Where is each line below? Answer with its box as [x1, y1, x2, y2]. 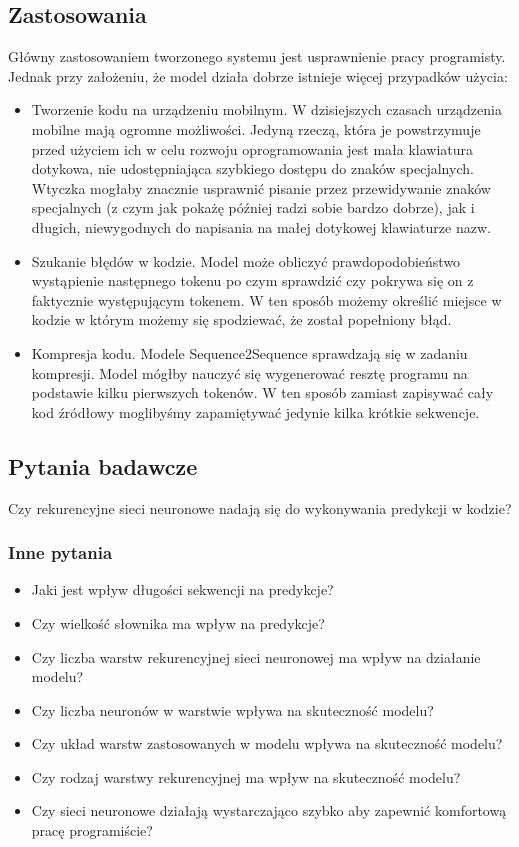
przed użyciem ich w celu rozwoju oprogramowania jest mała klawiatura [31, 138, 474, 159]
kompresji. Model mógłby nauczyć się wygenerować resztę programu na [31, 362, 468, 383]
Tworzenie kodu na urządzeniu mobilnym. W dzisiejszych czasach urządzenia [31, 99, 502, 120]
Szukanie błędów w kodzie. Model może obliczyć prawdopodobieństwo [31, 250, 461, 271]
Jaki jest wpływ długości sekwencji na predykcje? [31, 579, 334, 600]
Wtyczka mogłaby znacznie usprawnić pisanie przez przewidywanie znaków [31, 177, 491, 198]
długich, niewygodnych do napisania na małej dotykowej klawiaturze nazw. [31, 216, 491, 237]
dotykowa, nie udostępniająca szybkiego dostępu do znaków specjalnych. [31, 158, 474, 179]
